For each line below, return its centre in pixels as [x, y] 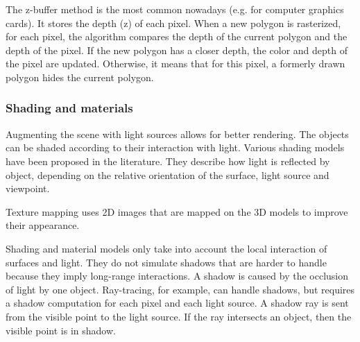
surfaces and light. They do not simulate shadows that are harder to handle [166, 262]
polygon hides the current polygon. [80, 77]
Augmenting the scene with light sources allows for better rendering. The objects [177, 134]
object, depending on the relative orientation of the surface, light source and [168, 174]
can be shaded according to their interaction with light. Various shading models [175, 147]
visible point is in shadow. [61, 330]
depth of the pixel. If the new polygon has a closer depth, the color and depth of [177, 50]
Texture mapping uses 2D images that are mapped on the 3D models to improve [177, 211]
